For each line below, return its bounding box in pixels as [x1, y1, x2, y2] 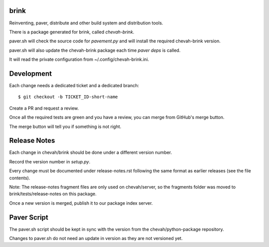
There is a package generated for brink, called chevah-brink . [9, 29, 134, 35]
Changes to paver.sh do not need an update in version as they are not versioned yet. [9, 236, 183, 242]
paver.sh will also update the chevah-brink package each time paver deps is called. [9, 47, 181, 53]
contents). [9, 175, 30, 181]
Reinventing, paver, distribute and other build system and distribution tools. [9, 20, 163, 26]
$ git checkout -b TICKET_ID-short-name [18, 94, 118, 100]
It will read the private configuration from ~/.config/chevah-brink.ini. [9, 56, 149, 62]
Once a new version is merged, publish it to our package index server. [9, 200, 153, 206]
